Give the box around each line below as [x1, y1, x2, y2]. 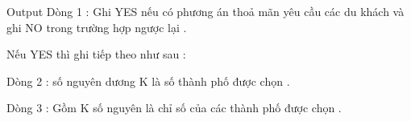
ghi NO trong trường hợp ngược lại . [6, 18, 187, 35]
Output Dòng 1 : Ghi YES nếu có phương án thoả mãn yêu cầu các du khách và [6, 3, 405, 19]
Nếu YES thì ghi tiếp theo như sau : [6, 46, 186, 63]
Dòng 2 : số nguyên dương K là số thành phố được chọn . [6, 72, 290, 89]
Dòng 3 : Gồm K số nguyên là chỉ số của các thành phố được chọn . [6, 99, 342, 116]
